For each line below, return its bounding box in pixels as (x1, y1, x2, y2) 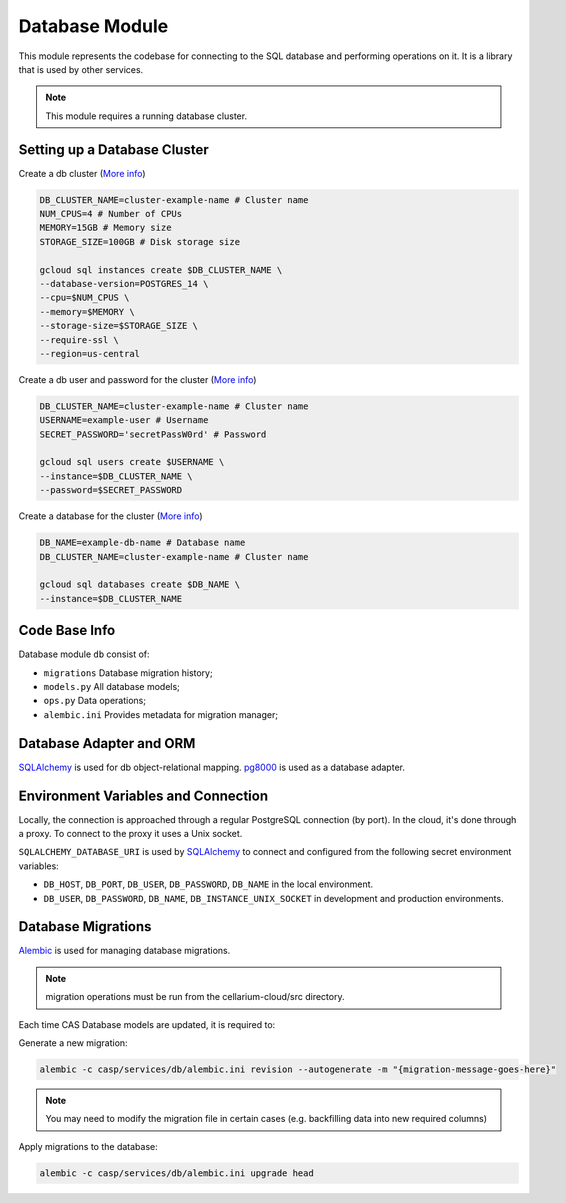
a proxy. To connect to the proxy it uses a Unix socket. (18, 828, 243, 840)
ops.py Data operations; (43, 695, 147, 707)
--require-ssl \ (39, 334, 120, 345)
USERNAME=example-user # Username (39, 415, 209, 426)
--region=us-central (39, 348, 140, 359)
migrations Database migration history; (43, 666, 214, 679)
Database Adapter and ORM (18, 735, 196, 752)
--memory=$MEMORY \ (39, 306, 135, 317)
